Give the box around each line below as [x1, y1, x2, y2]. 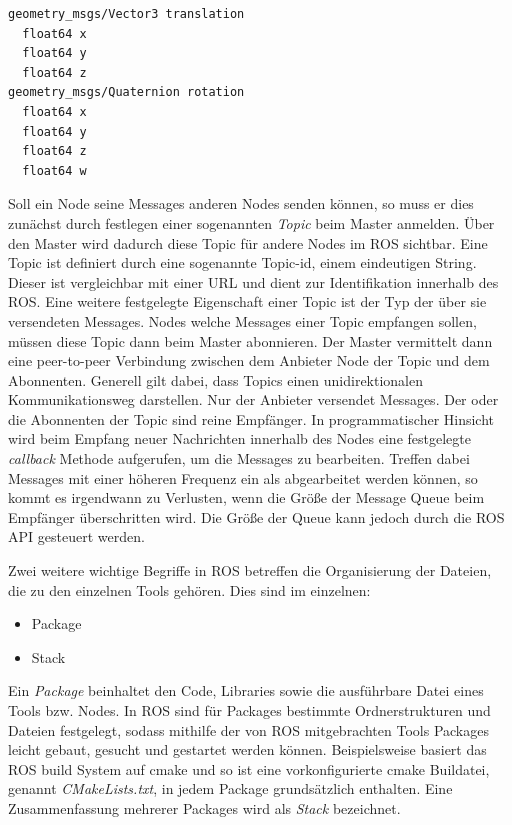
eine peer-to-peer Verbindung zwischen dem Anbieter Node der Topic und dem [8, 350, 490, 371]
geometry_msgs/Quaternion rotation [8, 85, 245, 100]
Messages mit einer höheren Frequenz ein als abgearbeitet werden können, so [8, 467, 478, 488]
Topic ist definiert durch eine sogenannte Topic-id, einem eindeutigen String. [8, 252, 477, 273]
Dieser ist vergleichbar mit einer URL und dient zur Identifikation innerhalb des [8, 271, 499, 292]
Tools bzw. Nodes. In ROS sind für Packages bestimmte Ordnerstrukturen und [8, 700, 491, 720]
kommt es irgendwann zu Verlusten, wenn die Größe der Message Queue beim [8, 487, 485, 508]
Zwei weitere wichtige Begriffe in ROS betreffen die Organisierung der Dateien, [8, 560, 492, 581]
